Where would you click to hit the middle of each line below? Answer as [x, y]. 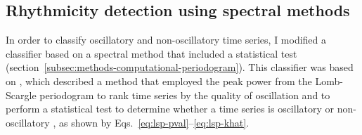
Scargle [21, 95]
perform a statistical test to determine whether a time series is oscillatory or [170, 109]
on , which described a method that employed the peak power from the [159, 81]
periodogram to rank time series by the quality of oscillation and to [185, 95]
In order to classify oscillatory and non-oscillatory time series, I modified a [166, 40]
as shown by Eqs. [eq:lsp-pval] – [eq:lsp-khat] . [154, 122]
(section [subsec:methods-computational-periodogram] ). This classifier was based [180, 67]
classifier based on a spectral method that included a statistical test [151, 53]
